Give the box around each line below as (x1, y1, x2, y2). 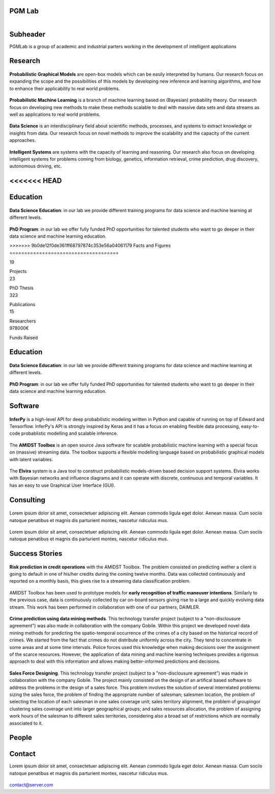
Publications (9, 302, 36, 308)
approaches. (9, 137, 36, 143)
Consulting (9, 495, 46, 504)
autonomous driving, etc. (9, 163, 62, 169)
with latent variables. (9, 456, 53, 462)
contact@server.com (9, 782, 53, 788)
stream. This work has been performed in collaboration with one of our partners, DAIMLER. (9, 604, 201, 610)
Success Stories (9, 549, 63, 558)
